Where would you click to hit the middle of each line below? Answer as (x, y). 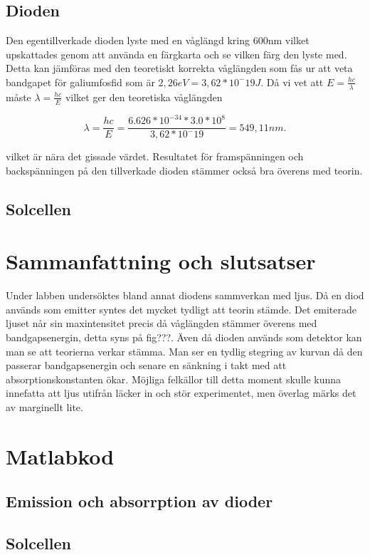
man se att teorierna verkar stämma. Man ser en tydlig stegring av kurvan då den (184, 351)
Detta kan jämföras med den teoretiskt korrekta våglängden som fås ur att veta (179, 68)
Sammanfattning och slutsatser (161, 261)
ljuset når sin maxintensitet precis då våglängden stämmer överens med (162, 323)
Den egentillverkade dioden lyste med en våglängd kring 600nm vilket (158, 40)
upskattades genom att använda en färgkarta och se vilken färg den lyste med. (176, 54)
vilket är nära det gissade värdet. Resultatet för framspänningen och (155, 156)
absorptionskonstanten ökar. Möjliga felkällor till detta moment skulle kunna (174, 379)
